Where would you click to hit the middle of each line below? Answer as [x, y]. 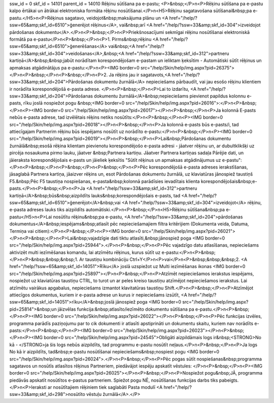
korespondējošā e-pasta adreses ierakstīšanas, [198, 167]
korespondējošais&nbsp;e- [229, 181]
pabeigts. [229, 380]
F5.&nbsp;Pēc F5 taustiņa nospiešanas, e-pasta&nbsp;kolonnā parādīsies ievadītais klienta [105, 181]
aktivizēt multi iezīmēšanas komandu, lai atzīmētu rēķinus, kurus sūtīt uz [85, 252]
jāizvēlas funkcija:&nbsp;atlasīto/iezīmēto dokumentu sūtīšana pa [126, 309]
